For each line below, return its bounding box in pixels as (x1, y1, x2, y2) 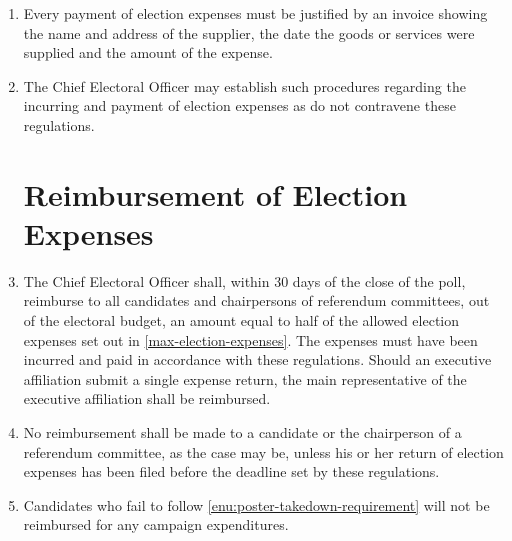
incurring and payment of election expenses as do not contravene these (23, 95, 456, 116)
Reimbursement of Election (23, 173, 408, 214)
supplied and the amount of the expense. (23, 42, 273, 63)
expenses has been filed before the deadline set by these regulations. (23, 461, 440, 482)
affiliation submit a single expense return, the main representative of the (23, 368, 467, 389)
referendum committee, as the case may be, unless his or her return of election (23, 441, 504, 462)
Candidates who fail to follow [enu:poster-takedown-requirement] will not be (23, 494, 490, 515)
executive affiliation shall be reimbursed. (23, 388, 271, 409)
